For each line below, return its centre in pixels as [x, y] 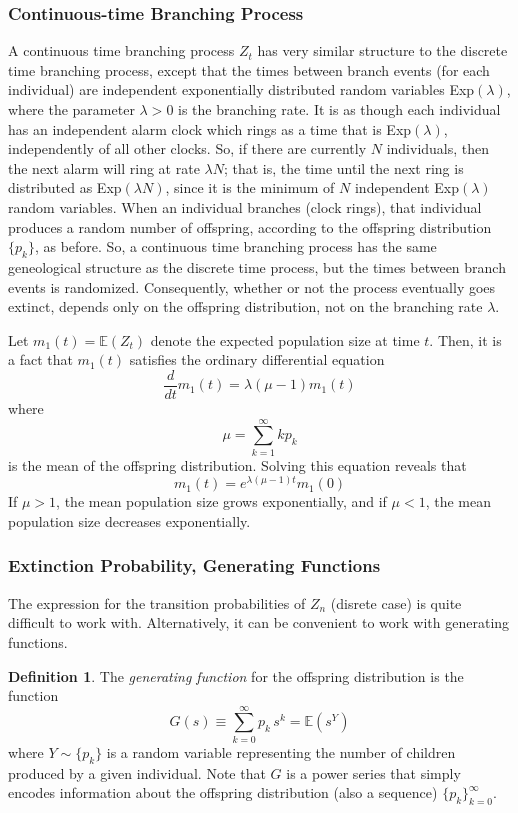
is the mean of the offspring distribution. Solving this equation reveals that [237, 464]
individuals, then [438, 148]
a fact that [40, 359]
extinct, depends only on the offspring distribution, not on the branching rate [245, 306]
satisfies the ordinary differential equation [257, 359]
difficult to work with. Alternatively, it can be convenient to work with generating [259, 622]
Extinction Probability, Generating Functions [194, 565]
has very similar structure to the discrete [382, 50]
